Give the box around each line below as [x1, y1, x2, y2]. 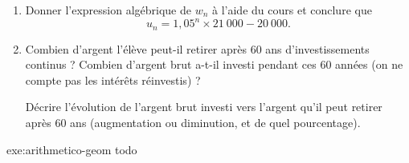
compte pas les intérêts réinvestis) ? [25, 71, 201, 88]
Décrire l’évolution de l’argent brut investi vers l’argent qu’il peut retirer [25, 98, 382, 115]
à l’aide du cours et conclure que [212, 2, 372, 18]
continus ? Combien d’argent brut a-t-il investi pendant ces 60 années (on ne [25, 56, 403, 73]
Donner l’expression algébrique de [25, 2, 192, 18]
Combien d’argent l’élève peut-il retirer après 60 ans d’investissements [25, 40, 370, 57]
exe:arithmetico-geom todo [6, 141, 137, 157]
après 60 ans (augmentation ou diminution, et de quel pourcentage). [25, 113, 361, 130]
